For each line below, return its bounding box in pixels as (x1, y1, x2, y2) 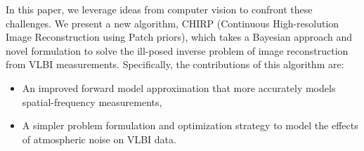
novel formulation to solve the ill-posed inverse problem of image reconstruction (6, 43, 349, 58)
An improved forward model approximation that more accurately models (22, 80, 336, 95)
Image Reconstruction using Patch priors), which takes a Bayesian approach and (6, 29, 353, 44)
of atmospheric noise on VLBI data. (22, 131, 176, 146)
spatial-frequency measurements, (22, 94, 162, 109)
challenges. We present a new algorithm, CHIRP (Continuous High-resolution (6, 15, 339, 30)
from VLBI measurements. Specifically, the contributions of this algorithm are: (6, 57, 344, 72)
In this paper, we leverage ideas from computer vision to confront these (6, 2, 313, 16)
